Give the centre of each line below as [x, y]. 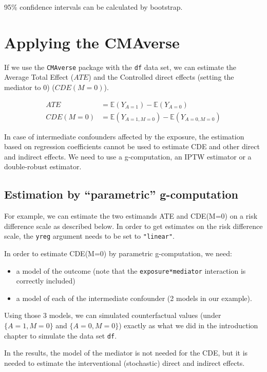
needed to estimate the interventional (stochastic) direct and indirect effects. [125, 362]
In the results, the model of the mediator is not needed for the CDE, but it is [126, 353]
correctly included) [46, 281]
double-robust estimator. [43, 166]
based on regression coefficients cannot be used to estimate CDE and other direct [132, 146]
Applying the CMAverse [92, 42]
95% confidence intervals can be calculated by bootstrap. [93, 7]
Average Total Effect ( [39, 77]
